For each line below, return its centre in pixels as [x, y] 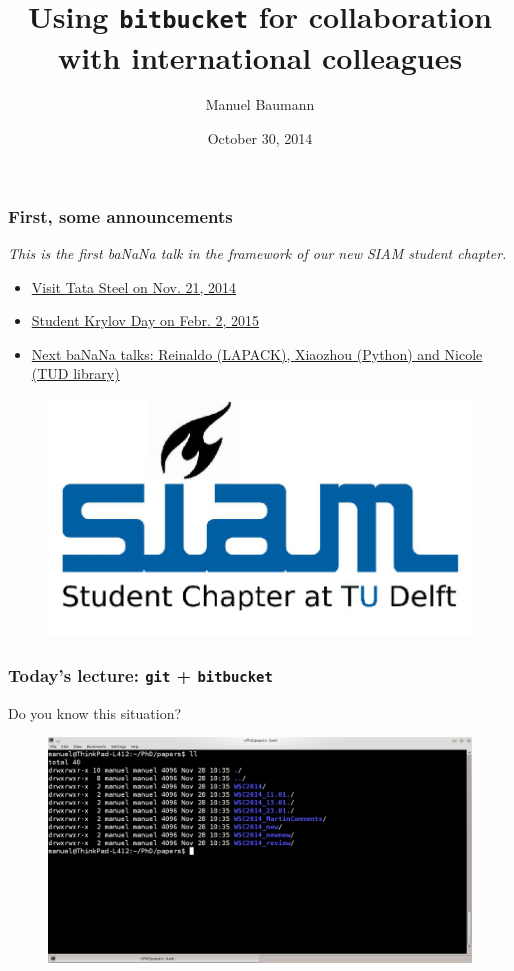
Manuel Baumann [260, 104]
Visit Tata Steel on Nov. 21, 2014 [134, 286]
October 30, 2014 [260, 138]
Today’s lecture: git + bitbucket [140, 674]
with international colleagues [260, 56]
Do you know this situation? [95, 712]
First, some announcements [120, 215]
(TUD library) [75, 373]
